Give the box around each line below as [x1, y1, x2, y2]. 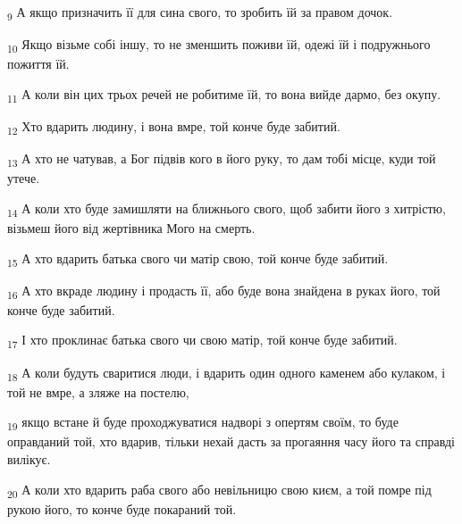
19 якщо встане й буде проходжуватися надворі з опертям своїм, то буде [7, 412, 399, 434]
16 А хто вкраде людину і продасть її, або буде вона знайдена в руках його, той [7, 280, 441, 302]
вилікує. [7, 449, 51, 468]
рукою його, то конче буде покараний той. [7, 499, 237, 518]
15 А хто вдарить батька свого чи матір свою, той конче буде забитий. [7, 248, 389, 270]
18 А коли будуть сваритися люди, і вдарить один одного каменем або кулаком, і [7, 362, 446, 384]
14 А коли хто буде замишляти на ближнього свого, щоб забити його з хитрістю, [7, 198, 446, 220]
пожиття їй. [7, 54, 70, 73]
